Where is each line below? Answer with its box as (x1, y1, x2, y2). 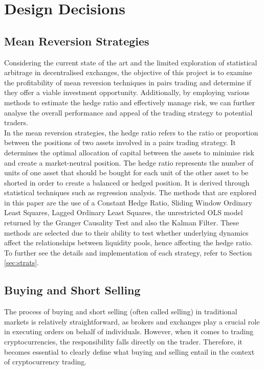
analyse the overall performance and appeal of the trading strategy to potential (4, 107, 253, 118)
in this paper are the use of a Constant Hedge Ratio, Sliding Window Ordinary (4, 197, 252, 207)
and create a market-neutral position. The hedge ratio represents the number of (4, 157, 254, 168)
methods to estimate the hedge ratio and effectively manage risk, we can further (4, 97, 255, 107)
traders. (4, 117, 28, 128)
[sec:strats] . (4, 257, 39, 268)
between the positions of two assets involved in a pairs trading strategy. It (4, 137, 236, 148)
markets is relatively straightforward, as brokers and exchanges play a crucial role (4, 316, 260, 327)
